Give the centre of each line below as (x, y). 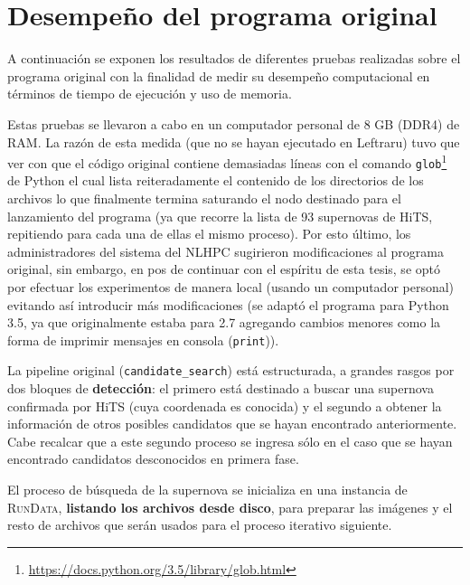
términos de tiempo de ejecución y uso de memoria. (150, 94)
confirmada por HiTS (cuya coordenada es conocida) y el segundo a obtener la (225, 406)
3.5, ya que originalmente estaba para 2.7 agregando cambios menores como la (224, 322)
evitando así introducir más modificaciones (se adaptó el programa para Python (228, 304)
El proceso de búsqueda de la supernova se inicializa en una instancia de (207, 490)
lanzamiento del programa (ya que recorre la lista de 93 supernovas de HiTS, (220, 216)
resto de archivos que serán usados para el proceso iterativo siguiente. (200, 525)
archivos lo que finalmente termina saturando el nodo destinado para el (204, 198)
